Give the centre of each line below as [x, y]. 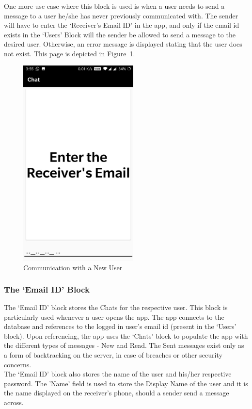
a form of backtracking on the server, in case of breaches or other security [113, 355]
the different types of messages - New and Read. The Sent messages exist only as [124, 345]
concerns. [18, 364]
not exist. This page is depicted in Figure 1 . [70, 53]
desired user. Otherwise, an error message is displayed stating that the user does [123, 44]
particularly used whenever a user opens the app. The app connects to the [114, 317]
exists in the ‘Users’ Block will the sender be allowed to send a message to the [120, 34]
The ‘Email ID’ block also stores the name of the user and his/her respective [118, 374]
